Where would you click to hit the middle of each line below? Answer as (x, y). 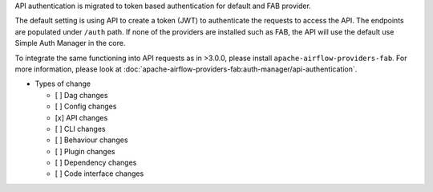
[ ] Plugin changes (85, 151)
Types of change (63, 84)
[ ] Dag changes (81, 95)
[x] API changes (81, 117)
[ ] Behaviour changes (91, 140)
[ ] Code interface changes (99, 174)
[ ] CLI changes (80, 129)
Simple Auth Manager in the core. (70, 43)
